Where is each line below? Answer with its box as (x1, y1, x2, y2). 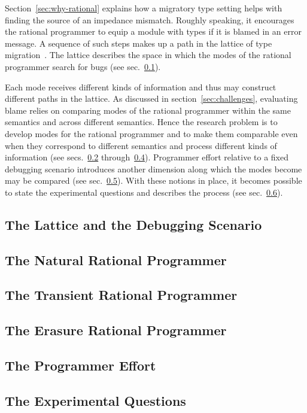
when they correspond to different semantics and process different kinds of (5, 139, 277, 151)
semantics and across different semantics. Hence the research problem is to (5, 116, 278, 128)
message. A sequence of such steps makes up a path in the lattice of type (5, 37, 272, 49)
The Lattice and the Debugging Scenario (5, 215, 262, 233)
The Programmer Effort (5, 356, 156, 375)
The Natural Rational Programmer (5, 250, 227, 269)
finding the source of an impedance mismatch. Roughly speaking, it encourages (5, 13, 294, 26)
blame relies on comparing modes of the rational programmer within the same (5, 104, 291, 116)
